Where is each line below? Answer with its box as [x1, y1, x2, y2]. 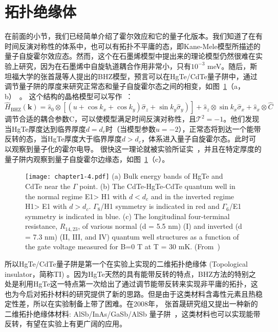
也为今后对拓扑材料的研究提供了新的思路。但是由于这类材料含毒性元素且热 [5, 288, 255, 299]
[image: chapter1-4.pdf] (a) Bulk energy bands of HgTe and [25, 171, 223, 181]
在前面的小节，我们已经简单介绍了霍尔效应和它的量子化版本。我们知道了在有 [5, 31, 263, 41]
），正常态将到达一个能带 [178, 123, 261, 134]
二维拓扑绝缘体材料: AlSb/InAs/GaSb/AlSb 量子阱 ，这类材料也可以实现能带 [5, 308, 261, 319]
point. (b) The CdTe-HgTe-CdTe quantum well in [79, 180, 236, 191]
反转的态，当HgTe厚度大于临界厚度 [5, 133, 122, 144]
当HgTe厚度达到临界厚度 [5, 123, 86, 134]
